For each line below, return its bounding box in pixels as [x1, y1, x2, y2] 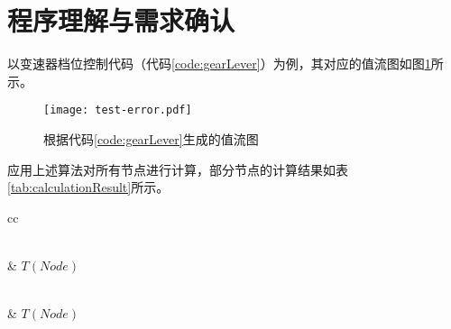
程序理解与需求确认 [7, 2, 235, 39]
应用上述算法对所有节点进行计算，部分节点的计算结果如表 [7, 160, 348, 178]
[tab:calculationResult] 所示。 [7, 178, 170, 196]
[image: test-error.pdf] [43, 104, 192, 117]
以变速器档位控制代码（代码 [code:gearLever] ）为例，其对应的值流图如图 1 [7, 54, 431, 73]
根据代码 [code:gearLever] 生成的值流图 [43, 129, 259, 148]
